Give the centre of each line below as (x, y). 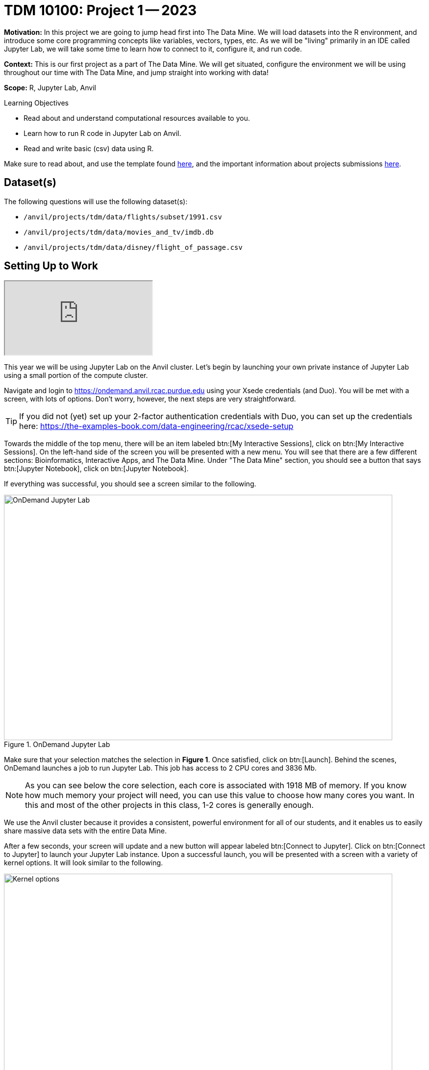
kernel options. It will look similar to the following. (84, 863)
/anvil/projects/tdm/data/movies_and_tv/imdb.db (119, 232)
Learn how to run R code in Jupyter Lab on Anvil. (102, 133)
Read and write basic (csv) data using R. (89, 148)
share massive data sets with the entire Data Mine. (85, 831)
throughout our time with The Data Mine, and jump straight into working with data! (136, 72)
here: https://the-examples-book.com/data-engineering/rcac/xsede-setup (156, 426)
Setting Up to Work (51, 266)
